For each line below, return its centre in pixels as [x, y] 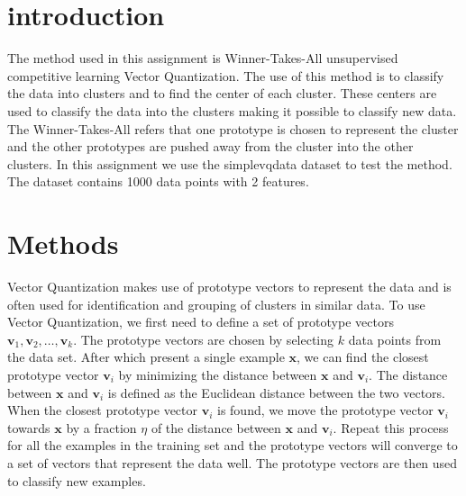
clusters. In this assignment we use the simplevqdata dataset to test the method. [230, 163]
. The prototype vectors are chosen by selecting [204, 339]
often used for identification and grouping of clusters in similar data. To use [216, 304]
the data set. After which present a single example [146, 357]
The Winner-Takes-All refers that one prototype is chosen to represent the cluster [233, 128]
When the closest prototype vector [102, 410]
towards [29, 427]
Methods [63, 243]
